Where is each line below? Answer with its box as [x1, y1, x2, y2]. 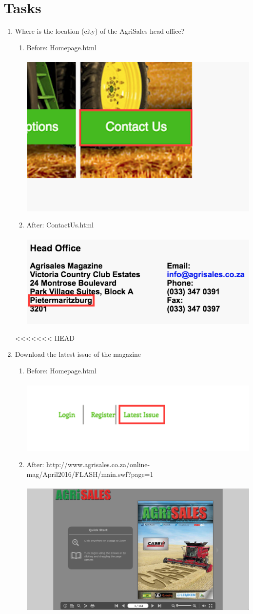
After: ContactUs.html [26, 220, 94, 230]
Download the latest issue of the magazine [15, 349, 141, 359]
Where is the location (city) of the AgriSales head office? [15, 26, 185, 36]
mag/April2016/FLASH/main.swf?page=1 [26, 469, 154, 479]
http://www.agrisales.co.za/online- [46, 459, 150, 470]
